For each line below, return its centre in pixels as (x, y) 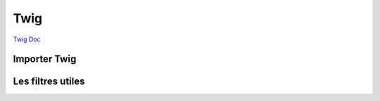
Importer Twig (45, 59)
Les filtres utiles (49, 82)
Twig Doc (27, 39)
